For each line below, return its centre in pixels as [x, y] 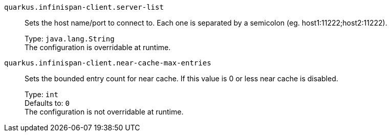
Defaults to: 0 [47, 103]
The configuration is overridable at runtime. [98, 47]
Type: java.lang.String [70, 39]
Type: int [42, 94]
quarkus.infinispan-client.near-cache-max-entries [108, 63]
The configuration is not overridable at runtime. [104, 112]
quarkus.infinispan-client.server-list [84, 7]
